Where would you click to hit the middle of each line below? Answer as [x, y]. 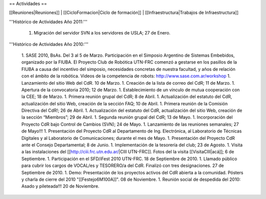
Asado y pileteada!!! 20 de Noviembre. [60, 186]
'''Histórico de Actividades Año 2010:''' [49, 44]
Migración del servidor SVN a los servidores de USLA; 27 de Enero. [102, 33]
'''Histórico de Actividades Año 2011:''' [48, 22]
